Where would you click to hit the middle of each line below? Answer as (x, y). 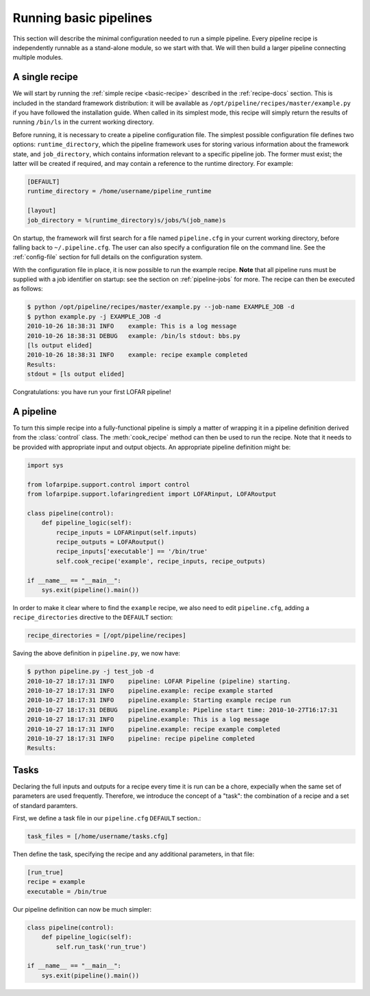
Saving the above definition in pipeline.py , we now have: (97, 653)
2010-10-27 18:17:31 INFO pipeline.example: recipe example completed (153, 729)
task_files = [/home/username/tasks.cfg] (98, 837)
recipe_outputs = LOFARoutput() (110, 542)
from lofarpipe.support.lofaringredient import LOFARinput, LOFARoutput (152, 494)
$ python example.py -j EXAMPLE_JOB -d (94, 316)
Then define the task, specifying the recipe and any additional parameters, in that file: (134, 854)
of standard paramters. (45, 805)
